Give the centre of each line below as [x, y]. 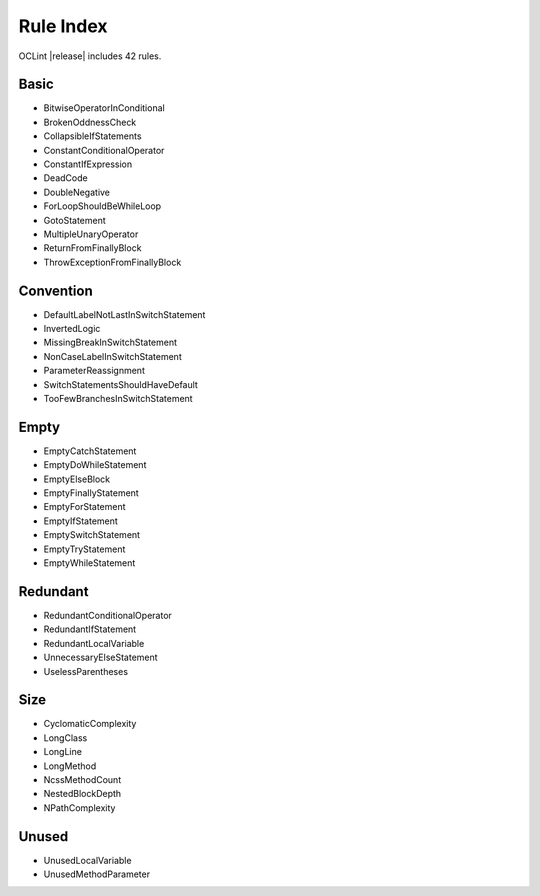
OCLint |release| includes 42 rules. [90, 56]
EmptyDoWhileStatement [95, 465]
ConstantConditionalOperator [104, 150]
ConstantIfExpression [88, 164]
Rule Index [63, 26]
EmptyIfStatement [81, 521]
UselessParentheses [86, 671]
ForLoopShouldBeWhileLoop [102, 206]
